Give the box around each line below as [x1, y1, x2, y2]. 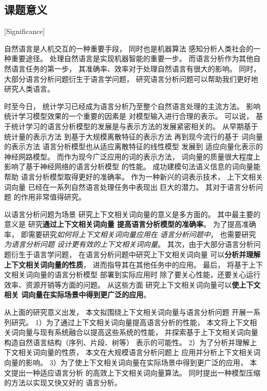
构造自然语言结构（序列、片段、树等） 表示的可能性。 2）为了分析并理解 [4, 336, 250, 347]
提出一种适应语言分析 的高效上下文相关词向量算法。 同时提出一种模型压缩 [11, 367, 261, 378]
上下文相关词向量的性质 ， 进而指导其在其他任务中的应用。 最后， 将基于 [4, 259, 249, 270]
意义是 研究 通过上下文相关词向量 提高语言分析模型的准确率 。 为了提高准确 [4, 219, 256, 229]
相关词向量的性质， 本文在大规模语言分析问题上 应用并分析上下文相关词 [18, 347, 261, 358]
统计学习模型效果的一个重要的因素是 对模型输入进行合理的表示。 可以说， [4, 111, 254, 121]
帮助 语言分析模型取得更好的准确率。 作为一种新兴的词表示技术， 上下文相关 [4, 171, 263, 182]
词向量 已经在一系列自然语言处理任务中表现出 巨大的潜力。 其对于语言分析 [4, 181, 256, 192]
